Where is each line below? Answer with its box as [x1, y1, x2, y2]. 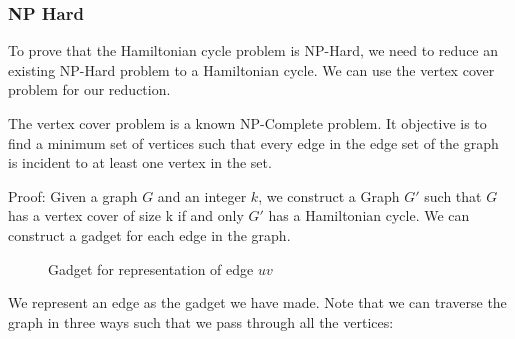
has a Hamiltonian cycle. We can [268, 205, 470, 226]
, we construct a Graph [258, 185, 400, 206]
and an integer [157, 185, 247, 206]
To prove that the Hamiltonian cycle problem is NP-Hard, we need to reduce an [8, 40, 499, 61]
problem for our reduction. [8, 79, 171, 100]
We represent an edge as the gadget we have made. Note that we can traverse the [8, 292, 507, 313]
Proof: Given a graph [8, 185, 138, 206]
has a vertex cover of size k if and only [8, 205, 244, 226]
